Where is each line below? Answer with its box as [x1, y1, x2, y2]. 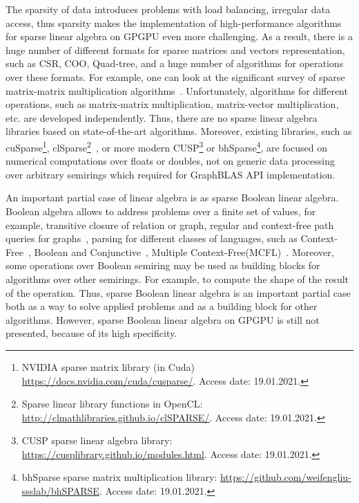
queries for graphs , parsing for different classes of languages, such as [6, 231, 298, 246]
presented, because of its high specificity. [6, 326, 177, 340]
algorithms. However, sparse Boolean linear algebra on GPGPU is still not [6, 312, 320, 327]
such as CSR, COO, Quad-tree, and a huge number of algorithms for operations [6, 56, 344, 71]
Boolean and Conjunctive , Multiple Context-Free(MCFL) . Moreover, [34, 244, 334, 259]
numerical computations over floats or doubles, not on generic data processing [6, 154, 335, 168]
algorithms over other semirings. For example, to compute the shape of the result [6, 271, 349, 286]
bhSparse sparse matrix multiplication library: [21, 470, 217, 484]
